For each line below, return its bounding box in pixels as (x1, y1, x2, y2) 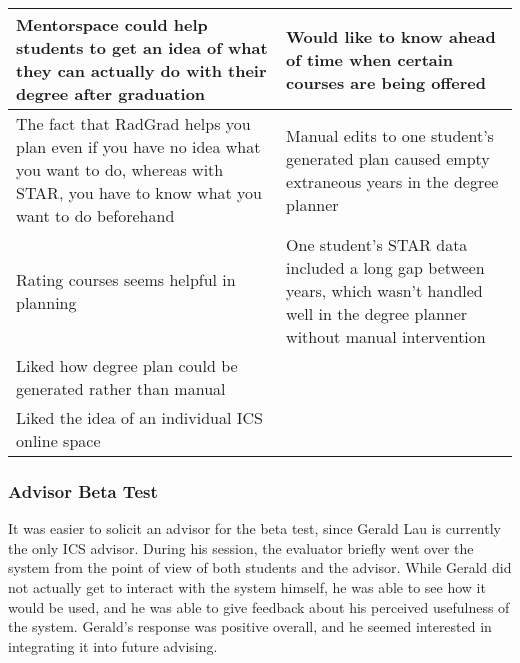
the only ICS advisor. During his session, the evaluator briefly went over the (8, 537, 474, 558)
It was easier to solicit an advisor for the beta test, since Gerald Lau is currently (8, 518, 501, 539)
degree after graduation (16, 82, 206, 105)
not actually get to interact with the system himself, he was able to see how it (8, 577, 486, 597)
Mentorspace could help (16, 13, 208, 36)
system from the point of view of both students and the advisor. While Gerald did (8, 557, 512, 578)
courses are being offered (286, 70, 486, 94)
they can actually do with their (16, 59, 267, 82)
